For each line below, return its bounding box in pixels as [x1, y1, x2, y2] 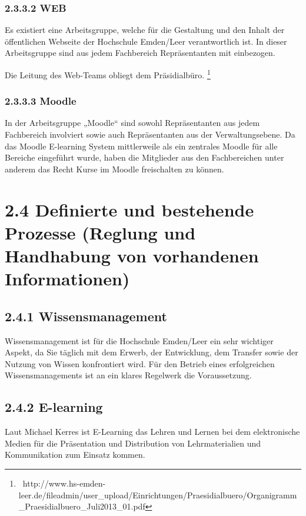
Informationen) [5, 267, 130, 291]
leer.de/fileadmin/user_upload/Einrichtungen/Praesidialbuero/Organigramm [18, 488, 297, 501]
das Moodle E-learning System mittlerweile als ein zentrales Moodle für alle [5, 139, 278, 152]
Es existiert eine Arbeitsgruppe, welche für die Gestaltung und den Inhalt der [5, 24, 285, 36]
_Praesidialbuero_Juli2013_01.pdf [18, 500, 145, 512]
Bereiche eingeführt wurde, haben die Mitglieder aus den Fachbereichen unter [5, 151, 284, 164]
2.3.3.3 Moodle [5, 94, 76, 108]
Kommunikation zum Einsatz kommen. [5, 448, 145, 461]
